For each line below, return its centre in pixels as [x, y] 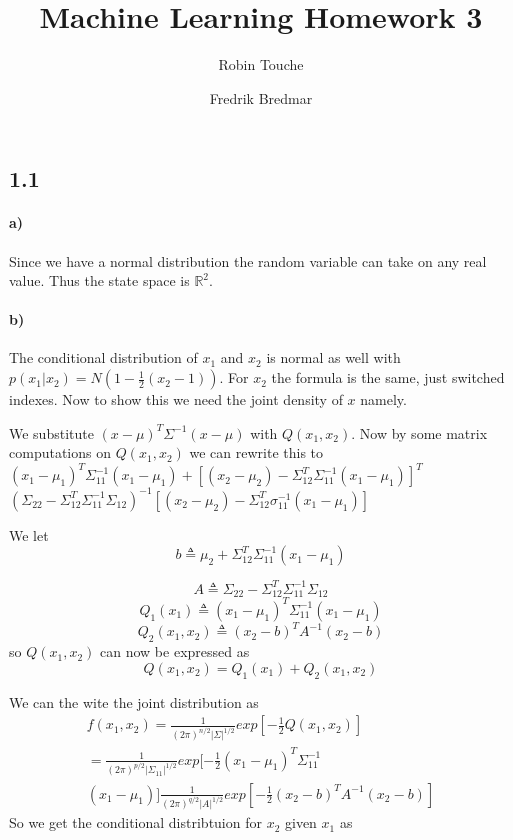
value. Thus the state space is [99, 280]
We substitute [51, 432]
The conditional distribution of [103, 357]
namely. [383, 399]
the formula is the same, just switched [388, 377]
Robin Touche [261, 64]
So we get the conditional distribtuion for [135, 822]
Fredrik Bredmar [261, 97]
